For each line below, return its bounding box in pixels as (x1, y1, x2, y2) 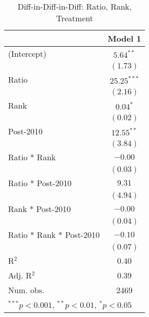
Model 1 (108, 32, 141, 44)
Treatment (56, 12, 93, 24)
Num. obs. (8, 284, 44, 296)
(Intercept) (8, 48, 46, 59)
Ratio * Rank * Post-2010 (8, 229, 100, 240)
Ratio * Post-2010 (8, 177, 72, 189)
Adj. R (8, 269, 32, 281)
